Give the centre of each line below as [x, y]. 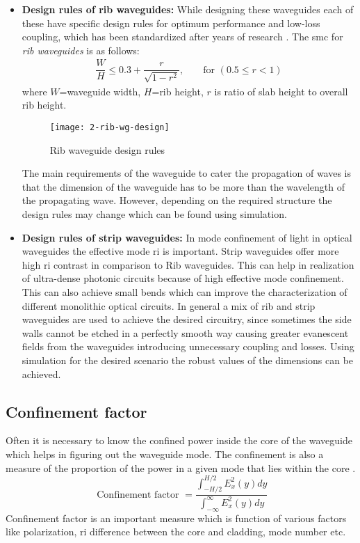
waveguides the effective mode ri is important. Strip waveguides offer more [180, 251]
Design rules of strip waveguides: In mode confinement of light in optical [187, 237]
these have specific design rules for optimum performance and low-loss [171, 23]
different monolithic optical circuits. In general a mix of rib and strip [169, 305]
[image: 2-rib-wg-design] [109, 128]
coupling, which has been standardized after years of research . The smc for [182, 37]
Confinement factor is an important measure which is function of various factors [176, 518]
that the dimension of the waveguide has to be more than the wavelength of [183, 186]
